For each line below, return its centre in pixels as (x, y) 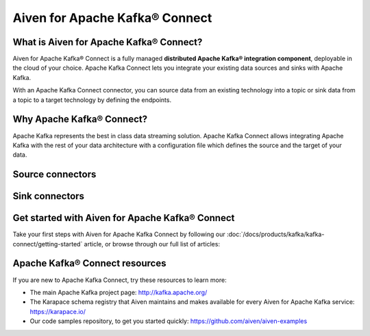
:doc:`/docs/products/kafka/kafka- (275, 234)
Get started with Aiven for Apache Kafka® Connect (124, 218)
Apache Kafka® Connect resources (89, 263)
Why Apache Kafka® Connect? (80, 119)
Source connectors (54, 175)
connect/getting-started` (48, 244)
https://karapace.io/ (58, 311)
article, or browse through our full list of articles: (152, 244)
